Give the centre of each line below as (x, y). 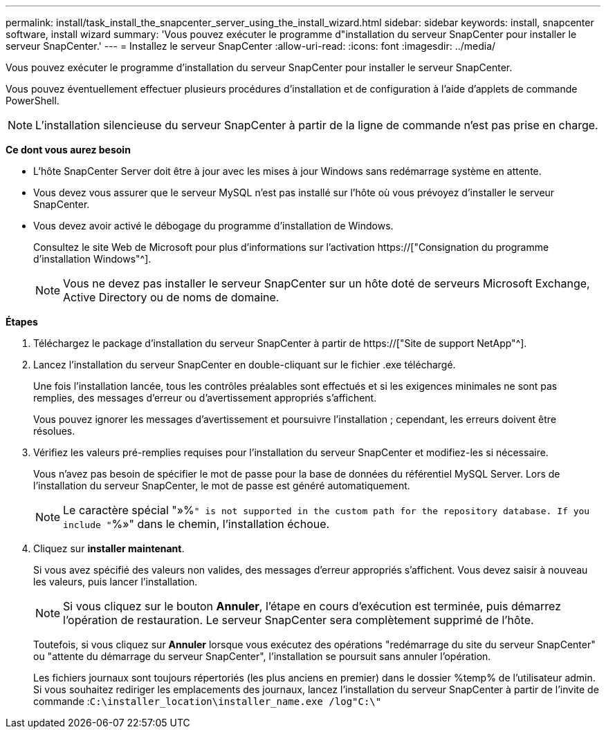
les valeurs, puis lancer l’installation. (116, 582)
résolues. (54, 431)
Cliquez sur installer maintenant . (109, 548)
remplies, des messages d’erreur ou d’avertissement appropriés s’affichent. (205, 398)
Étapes (22, 322)
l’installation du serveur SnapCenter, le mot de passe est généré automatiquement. (222, 486)
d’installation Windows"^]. (92, 259)
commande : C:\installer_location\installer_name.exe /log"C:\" (208, 701)
